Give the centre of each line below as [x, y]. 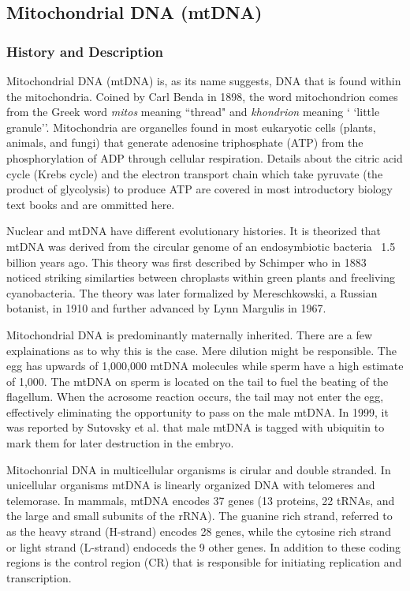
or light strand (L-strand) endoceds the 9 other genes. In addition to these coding [204, 546]
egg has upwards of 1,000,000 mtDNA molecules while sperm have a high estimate [205, 366]
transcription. [39, 577]
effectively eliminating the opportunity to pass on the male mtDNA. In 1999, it [198, 411]
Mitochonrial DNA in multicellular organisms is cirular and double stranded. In [199, 469]
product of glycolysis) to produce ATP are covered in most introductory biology [199, 189]
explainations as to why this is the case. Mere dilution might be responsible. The [201, 350]
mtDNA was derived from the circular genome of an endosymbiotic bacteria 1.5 [201, 246]
